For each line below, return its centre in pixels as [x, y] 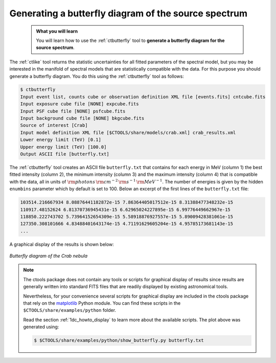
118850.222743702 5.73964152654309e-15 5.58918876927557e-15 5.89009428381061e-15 [127, 217]
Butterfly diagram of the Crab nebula [49, 256]
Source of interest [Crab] [54, 126]
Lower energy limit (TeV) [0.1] [61, 140]
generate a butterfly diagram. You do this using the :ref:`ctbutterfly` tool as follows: [97, 76]
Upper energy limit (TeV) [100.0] [63, 147]
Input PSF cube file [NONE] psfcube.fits [73, 111]
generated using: [41, 327]
